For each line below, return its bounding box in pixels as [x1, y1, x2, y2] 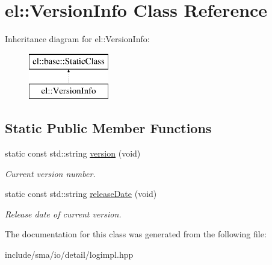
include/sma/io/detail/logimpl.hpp [5, 248, 134, 261]
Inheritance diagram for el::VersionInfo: [5, 33, 150, 45]
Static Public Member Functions [5, 119, 212, 137]
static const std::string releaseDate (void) [5, 187, 157, 200]
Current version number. [5, 167, 96, 179]
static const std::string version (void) [5, 147, 141, 160]
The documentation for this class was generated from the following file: [5, 228, 267, 240]
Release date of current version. [5, 207, 122, 220]
